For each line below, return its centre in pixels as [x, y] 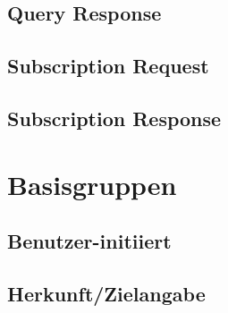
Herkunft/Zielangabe [106, 293]
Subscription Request [108, 66]
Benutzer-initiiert [89, 241]
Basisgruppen [92, 184]
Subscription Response [114, 118]
